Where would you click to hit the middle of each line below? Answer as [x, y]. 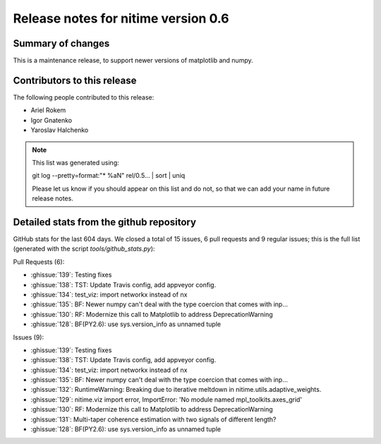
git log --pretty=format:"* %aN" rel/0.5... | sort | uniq [109, 176]
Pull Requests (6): [39, 262]
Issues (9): [29, 337]
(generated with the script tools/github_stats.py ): [84, 249]
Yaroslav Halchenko [60, 130]
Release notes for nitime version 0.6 [121, 18]
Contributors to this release [75, 80]
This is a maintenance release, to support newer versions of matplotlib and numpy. [133, 61]
